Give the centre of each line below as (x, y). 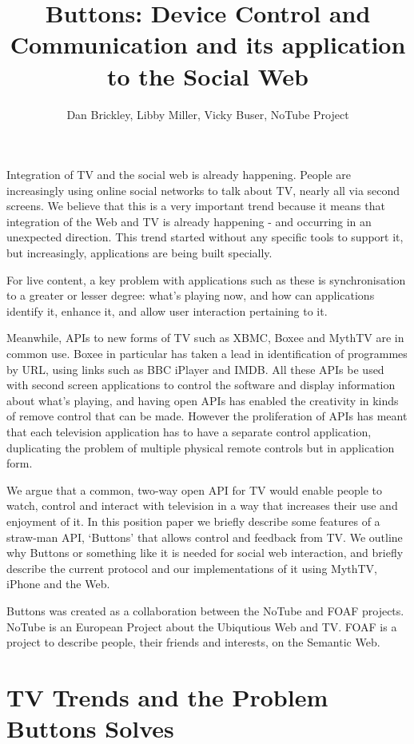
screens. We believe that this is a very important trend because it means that (196, 206)
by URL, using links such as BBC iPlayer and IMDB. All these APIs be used (195, 369)
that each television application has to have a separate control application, (189, 432)
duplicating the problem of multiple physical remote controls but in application (201, 447)
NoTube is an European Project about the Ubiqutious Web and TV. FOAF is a (202, 626)
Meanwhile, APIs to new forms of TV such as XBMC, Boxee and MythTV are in (205, 338)
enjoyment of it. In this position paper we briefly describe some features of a (193, 521)
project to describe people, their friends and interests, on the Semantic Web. (193, 642)
